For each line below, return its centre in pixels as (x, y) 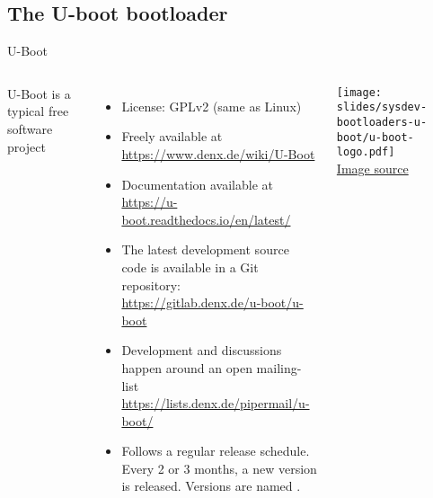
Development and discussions (202, 350)
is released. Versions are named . (211, 486)
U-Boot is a (39, 93)
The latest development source (205, 249)
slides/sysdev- (382, 107)
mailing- (279, 367)
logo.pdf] (366, 152)
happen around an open (187, 367)
